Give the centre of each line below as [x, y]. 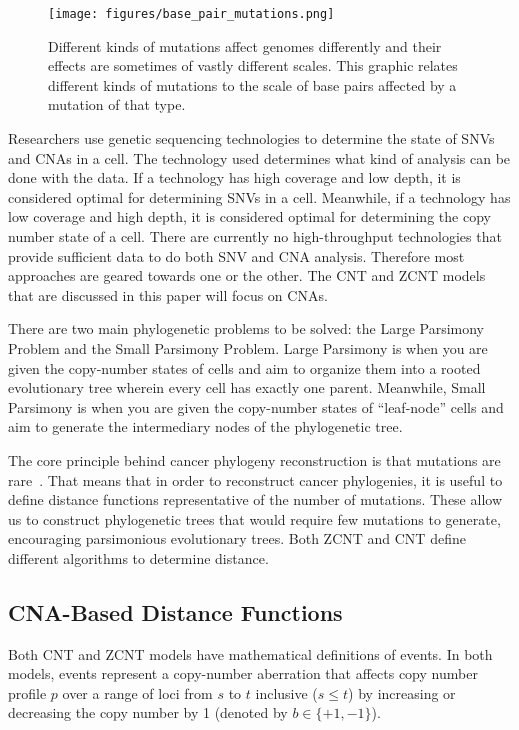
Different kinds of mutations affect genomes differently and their [245, 45]
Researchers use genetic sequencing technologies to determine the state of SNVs [251, 138]
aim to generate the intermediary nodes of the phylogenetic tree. [205, 426]
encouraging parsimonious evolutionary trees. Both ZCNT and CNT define [237, 538]
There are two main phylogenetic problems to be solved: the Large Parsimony [246, 328]
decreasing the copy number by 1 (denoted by [148, 712]
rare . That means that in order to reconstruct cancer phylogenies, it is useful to [255, 479]
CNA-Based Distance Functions [175, 611]
